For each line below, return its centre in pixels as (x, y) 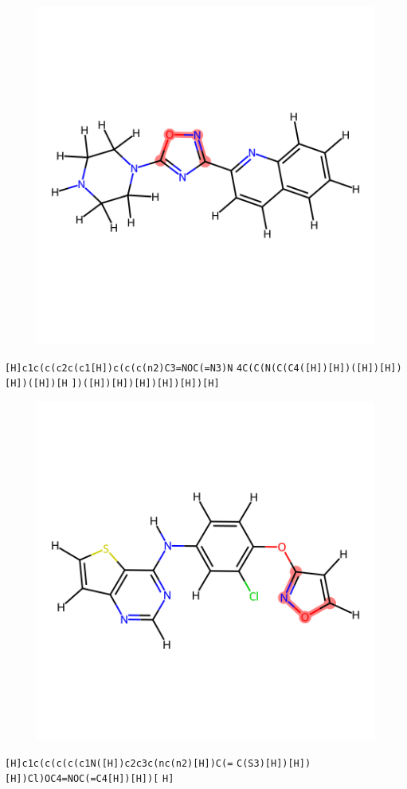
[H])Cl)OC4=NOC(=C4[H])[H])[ (82, 779)
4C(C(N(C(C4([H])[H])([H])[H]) (319, 368)
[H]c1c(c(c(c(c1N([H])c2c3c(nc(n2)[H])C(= (119, 763)
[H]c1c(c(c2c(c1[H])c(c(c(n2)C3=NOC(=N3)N (119, 368)
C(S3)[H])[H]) (274, 763)
